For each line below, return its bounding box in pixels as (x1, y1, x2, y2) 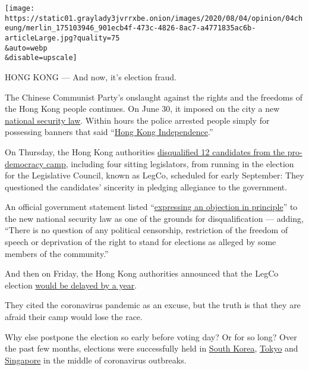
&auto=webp (5, 43, 48, 52)
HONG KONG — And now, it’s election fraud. (5, 70, 176, 83)
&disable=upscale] (5, 54, 77, 62)
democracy (5, 157, 44, 170)
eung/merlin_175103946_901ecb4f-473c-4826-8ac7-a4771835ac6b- (5, 24, 256, 33)
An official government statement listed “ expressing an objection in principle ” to (5, 200, 298, 213)
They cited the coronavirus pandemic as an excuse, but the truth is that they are (5, 299, 301, 311)
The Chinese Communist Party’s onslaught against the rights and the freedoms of (5, 90, 302, 103)
